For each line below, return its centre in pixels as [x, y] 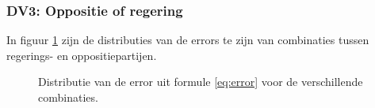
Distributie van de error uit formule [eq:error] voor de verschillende [201, 82]
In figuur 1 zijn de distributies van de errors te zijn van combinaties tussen [188, 40]
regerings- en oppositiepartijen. [82, 55]
